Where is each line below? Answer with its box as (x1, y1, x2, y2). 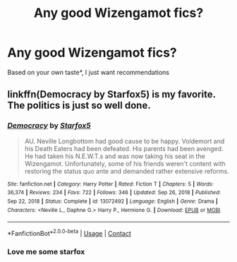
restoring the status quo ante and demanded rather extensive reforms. (24, 167, 229, 175)
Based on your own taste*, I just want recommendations (7, 68, 169, 76)
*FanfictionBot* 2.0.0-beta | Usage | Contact (7, 228, 132, 237)
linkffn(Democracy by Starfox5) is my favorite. (7, 88, 217, 100)
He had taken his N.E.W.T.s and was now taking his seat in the (24, 152, 206, 160)
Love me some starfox (7, 246, 85, 256)
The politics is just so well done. (7, 100, 151, 112)
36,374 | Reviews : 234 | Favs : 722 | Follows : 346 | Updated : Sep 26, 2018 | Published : (7, 189, 221, 196)
